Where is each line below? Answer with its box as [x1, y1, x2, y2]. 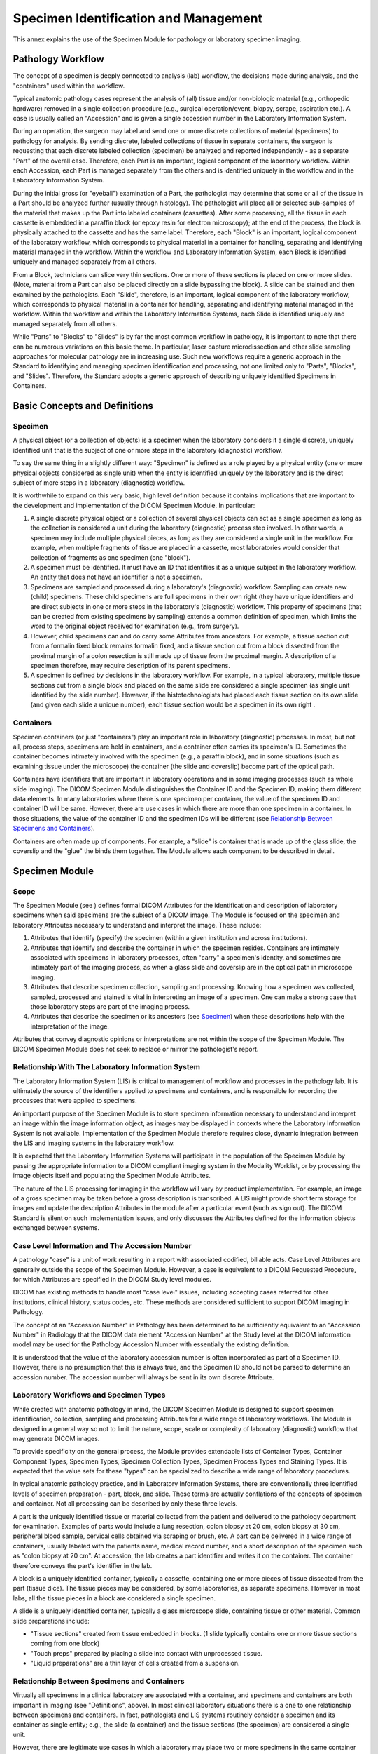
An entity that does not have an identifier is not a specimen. [30, 573, 202, 582]
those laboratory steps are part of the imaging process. [30, 1002, 190, 1010]
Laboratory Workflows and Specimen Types [13, 1390, 166, 1400]
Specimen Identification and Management [13, 11, 262, 26]
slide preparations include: [13, 1616, 90, 1625]
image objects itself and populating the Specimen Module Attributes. [13, 1172, 211, 1180]
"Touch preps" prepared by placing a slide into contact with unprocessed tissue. [30, 1649, 262, 1657]
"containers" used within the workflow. [13, 81, 125, 90]
